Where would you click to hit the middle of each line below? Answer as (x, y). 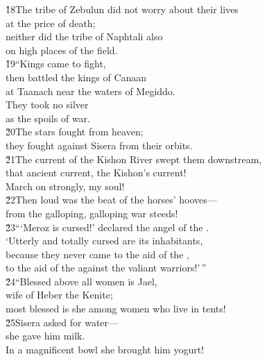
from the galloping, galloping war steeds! (92, 213)
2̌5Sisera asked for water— (62, 322)
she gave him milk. (45, 336)
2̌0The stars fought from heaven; (75, 132)
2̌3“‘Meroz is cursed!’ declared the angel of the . (107, 227)
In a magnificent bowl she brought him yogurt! (105, 349)
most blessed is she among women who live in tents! (116, 309)
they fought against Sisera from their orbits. (99, 145)
